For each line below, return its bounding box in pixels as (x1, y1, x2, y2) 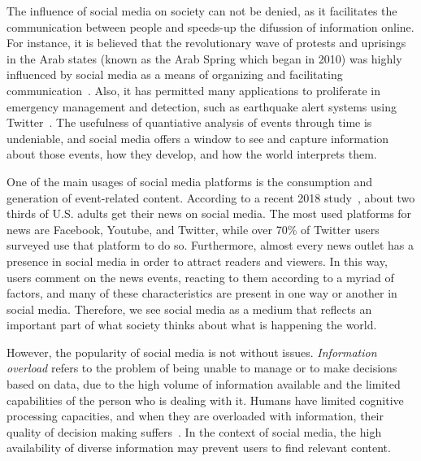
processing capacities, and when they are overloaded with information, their (7, 407, 384, 424)
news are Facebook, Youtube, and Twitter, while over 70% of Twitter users (7, 220, 380, 237)
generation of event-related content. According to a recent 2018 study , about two (7, 189, 415, 206)
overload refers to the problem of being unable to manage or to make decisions (7, 359, 397, 376)
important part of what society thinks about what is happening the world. (7, 316, 377, 333)
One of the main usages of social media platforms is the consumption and (7, 172, 373, 189)
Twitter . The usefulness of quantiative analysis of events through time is (7, 114, 372, 131)
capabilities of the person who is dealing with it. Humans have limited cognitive (7, 391, 404, 408)
